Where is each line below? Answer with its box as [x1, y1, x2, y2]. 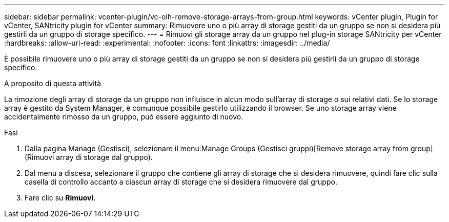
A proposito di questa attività [4, 79, 101, 88]
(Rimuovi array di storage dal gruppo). [25, 153, 153, 162]
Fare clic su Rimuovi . [25, 193, 96, 202]
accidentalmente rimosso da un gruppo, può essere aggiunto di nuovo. [4, 112, 243, 121]
